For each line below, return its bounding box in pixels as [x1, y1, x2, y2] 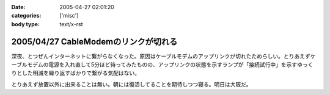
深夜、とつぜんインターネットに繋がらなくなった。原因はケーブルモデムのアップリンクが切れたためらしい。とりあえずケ [11, 52, 316, 60]
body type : [11, 20, 40, 27]
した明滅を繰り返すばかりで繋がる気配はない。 [21, 69, 141, 77]
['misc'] [59, 12, 79, 19]
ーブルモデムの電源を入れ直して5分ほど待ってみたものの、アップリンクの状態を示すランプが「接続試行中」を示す [11, 61, 298, 68]
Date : [11, 4, 26, 10]
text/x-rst [59, 20, 83, 27]
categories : [11, 12, 42, 19]
